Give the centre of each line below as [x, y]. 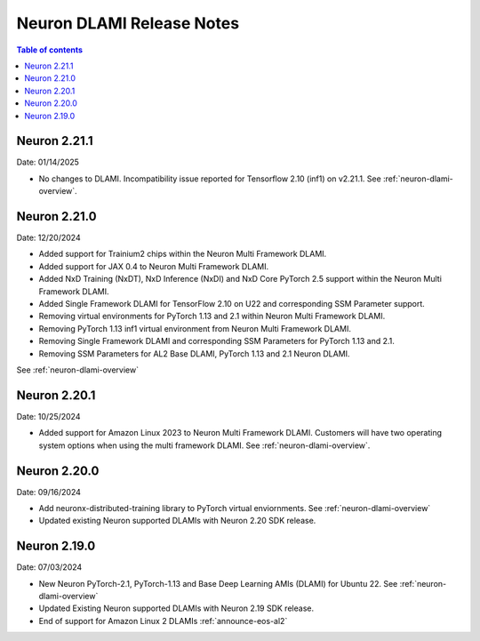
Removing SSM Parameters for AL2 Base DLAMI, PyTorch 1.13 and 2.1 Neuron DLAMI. [194, 353]
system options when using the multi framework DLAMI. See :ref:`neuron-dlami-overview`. [204, 445]
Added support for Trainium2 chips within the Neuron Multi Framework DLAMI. [183, 254]
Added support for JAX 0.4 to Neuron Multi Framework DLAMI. [154, 266]
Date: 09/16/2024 [49, 492]
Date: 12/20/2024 [48, 238]
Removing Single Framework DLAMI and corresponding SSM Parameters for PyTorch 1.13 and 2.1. [217, 341]
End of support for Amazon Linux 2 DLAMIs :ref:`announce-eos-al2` [163, 621]
